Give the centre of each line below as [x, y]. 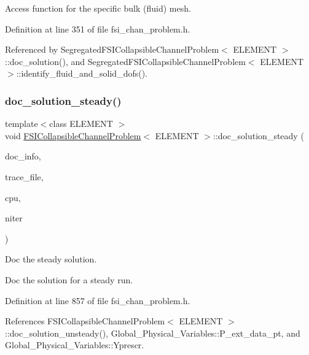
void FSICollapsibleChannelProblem [73, 135]
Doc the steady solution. [51, 259]
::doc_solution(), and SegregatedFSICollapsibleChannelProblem [125, 61]
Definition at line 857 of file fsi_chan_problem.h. [98, 300]
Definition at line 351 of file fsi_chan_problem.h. [98, 29]
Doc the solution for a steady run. [69, 279]
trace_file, [24, 176]
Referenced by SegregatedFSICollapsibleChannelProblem [112, 49]
